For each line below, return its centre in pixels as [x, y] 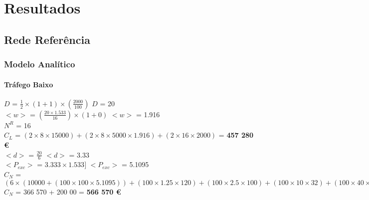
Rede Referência [47, 39]
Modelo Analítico [40, 64]
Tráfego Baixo [29, 84]
